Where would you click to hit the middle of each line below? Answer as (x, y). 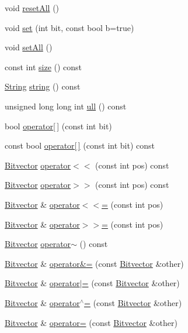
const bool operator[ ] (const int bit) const (80, 145)
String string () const (43, 86)
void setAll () (29, 47)
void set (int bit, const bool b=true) (69, 27)
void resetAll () (32, 8)
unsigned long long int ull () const (66, 106)
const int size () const (43, 66)
